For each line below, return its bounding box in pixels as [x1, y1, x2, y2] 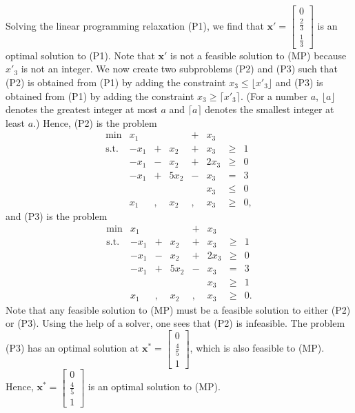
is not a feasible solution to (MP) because [170, 48, 347, 62]
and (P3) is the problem [6, 209, 108, 223]
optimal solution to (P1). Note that [6, 48, 155, 62]
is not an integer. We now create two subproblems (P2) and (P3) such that [21, 61, 338, 76]
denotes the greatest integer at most [6, 102, 158, 117]
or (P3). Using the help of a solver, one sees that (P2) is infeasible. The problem [6, 316, 345, 330]
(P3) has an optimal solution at [6, 341, 139, 355]
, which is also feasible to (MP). [190, 341, 325, 355]
